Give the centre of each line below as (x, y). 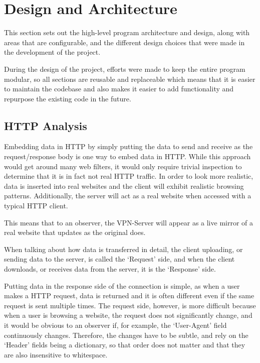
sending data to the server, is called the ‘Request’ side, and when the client (119, 259)
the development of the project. (52, 52)
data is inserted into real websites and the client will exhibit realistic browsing (124, 186)
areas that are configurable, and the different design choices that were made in (124, 42)
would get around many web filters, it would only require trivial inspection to (123, 166)
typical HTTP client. (36, 206)
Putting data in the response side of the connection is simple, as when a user (122, 285)
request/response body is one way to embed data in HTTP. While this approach (127, 156)
